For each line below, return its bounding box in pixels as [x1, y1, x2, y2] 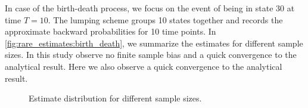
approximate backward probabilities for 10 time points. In [5, 25, 216, 38]
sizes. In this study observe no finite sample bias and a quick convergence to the [5, 48, 297, 61]
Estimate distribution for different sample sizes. [29, 92, 202, 104]
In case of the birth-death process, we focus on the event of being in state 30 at [5, 2, 295, 14]
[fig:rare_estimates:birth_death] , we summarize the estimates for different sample [5, 36, 303, 49]
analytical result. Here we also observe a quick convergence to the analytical [5, 60, 282, 72]
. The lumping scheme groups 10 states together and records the [48, 13, 283, 26]
